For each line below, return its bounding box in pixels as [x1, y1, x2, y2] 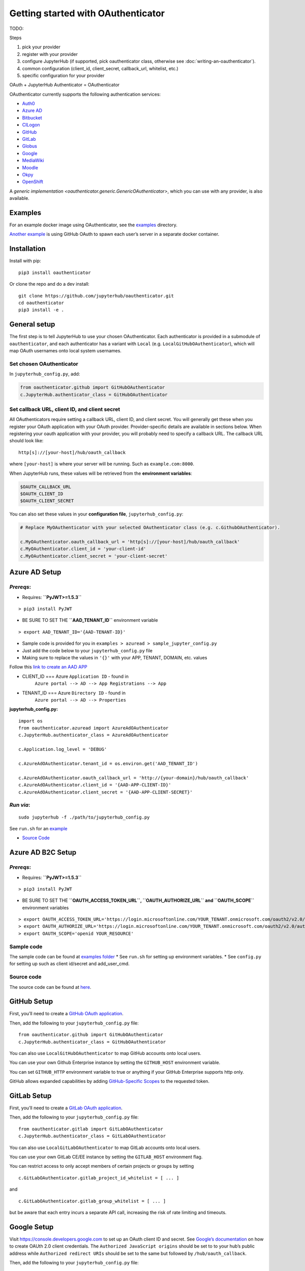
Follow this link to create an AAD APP [9, 664, 87, 670]
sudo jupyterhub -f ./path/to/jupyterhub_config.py [18, 814, 150, 820]
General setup [9, 320, 55, 329]
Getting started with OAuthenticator [9, 8, 165, 19]
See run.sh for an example [9, 825, 68, 831]
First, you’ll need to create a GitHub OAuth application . [9, 1011, 124, 1017]
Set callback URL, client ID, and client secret [9, 406, 120, 413]
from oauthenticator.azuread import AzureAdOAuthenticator [18, 725, 169, 731]
